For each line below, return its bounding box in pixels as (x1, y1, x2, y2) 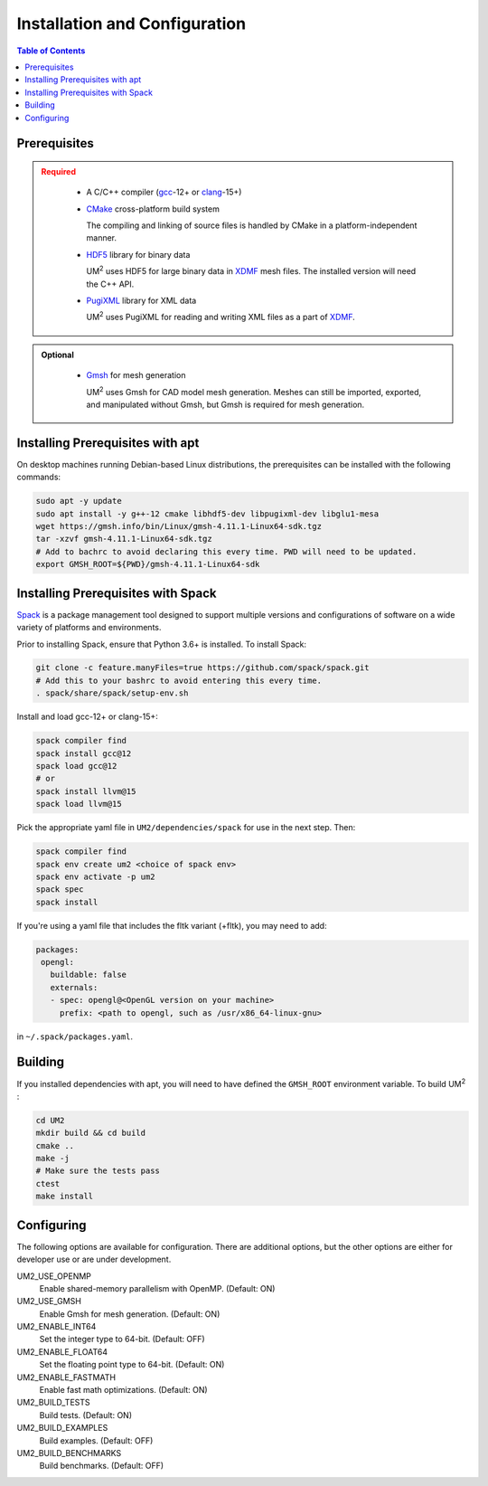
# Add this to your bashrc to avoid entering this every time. (35, 675, 323, 686)
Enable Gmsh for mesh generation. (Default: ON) (39, 1308, 221, 1320)
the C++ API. (86, 279, 135, 289)
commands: (16, 471, 61, 483)
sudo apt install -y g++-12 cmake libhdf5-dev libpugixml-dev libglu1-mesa (35, 508, 380, 519)
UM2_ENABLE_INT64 (16, 1321, 97, 1332)
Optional (41, 349, 74, 360)
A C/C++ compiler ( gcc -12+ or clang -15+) (86, 186, 242, 198)
